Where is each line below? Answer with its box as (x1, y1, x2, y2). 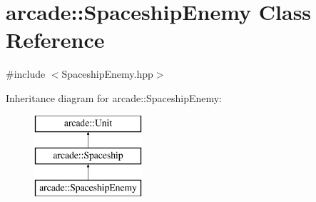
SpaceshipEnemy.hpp (61, 66, 153, 81)
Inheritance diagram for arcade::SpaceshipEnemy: (6, 90, 223, 105)
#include (6, 66, 46, 81)
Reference (6, 25, 105, 54)
